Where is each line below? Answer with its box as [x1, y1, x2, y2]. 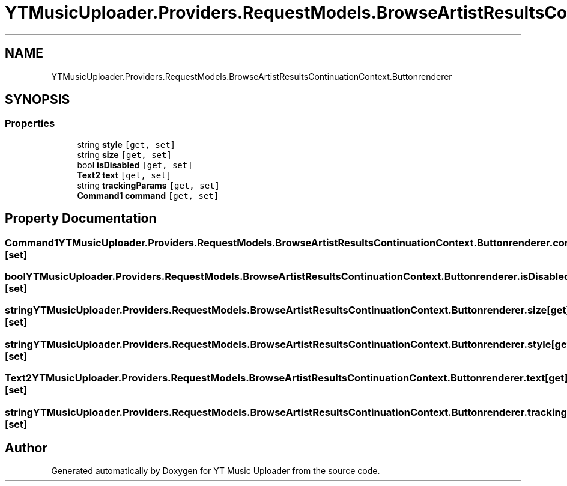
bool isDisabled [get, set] [77, 159, 193, 170]
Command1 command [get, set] [77, 190, 219, 201]
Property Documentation [5, 211, 157, 226]
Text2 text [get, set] [77, 169, 172, 180]
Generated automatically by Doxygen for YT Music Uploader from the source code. [51, 466, 380, 476]
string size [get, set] [77, 149, 172, 160]
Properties [5, 117, 55, 130]
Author [5, 440, 47, 455]
